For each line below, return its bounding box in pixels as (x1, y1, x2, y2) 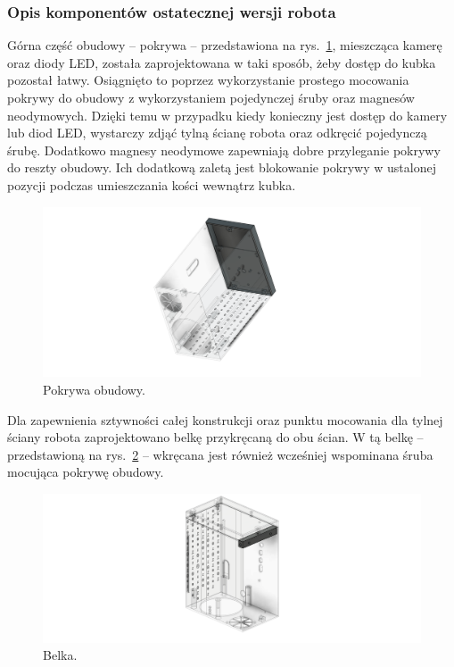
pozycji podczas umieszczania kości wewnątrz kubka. (7, 175, 296, 194)
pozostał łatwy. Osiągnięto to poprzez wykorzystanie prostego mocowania (7, 71, 409, 89)
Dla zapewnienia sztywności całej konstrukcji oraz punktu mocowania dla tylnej (7, 410, 443, 429)
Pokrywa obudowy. (43, 380, 145, 399)
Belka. (43, 646, 78, 664)
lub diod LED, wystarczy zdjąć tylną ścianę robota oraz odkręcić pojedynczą (7, 123, 427, 142)
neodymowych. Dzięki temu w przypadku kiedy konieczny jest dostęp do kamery (7, 105, 448, 124)
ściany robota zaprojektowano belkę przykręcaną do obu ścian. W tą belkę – (7, 428, 424, 446)
